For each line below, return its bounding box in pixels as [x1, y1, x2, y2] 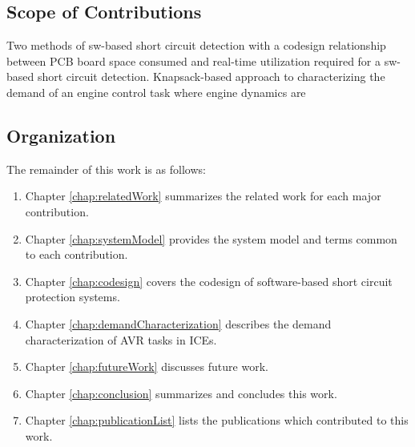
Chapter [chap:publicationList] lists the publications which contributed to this [25, 412, 409, 429]
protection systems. [25, 288, 120, 305]
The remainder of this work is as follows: [6, 160, 206, 177]
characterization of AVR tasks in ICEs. [25, 331, 217, 348]
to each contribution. [25, 246, 128, 263]
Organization [6, 123, 116, 147]
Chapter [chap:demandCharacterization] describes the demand [25, 315, 332, 332]
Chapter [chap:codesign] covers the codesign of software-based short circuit [25, 272, 393, 289]
